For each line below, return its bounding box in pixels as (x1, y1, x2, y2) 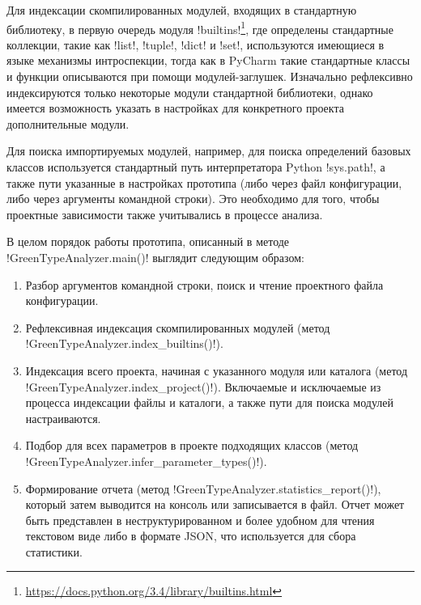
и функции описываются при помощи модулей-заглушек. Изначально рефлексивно (6, 68, 413, 85)
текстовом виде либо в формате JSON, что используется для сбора (25, 527, 356, 544)
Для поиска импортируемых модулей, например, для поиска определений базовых (6, 142, 411, 159)
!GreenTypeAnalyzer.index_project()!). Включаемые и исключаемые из (25, 378, 381, 395)
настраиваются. (25, 409, 101, 426)
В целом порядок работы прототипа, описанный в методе (6, 233, 290, 250)
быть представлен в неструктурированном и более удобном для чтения (25, 511, 375, 528)
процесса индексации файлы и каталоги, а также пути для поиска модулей (25, 394, 393, 411)
